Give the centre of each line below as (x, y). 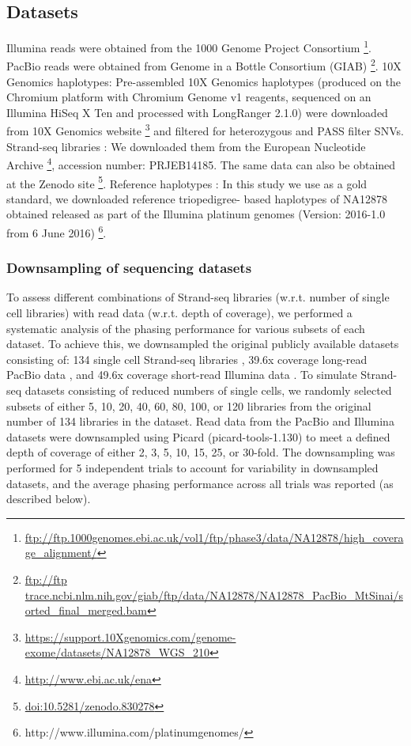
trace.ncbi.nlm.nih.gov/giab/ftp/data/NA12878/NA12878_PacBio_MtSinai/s (214, 595)
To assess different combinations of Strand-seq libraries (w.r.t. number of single (198, 297)
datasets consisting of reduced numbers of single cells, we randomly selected (208, 390)
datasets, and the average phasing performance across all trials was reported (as (200, 483)
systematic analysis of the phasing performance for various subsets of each (186, 328)
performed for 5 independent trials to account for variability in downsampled (192, 468)
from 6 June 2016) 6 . (57, 231)
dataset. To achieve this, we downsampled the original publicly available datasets (203, 344)
